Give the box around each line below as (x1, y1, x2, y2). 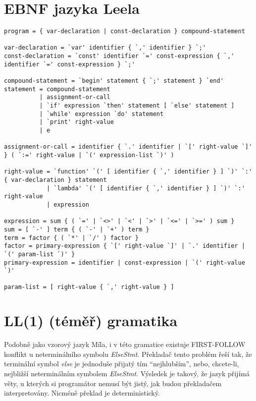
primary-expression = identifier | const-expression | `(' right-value (4, 259, 245, 266)
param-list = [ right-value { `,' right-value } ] (4, 284, 174, 291)
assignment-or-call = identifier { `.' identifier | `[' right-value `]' (4, 143, 253, 151)
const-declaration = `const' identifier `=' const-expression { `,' (4, 53, 235, 60)
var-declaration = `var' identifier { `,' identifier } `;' (4, 44, 206, 52)
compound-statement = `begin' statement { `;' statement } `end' (4, 77, 224, 85)
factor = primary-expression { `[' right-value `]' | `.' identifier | (4, 242, 245, 250)
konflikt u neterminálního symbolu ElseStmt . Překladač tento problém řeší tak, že (4, 348, 252, 359)
